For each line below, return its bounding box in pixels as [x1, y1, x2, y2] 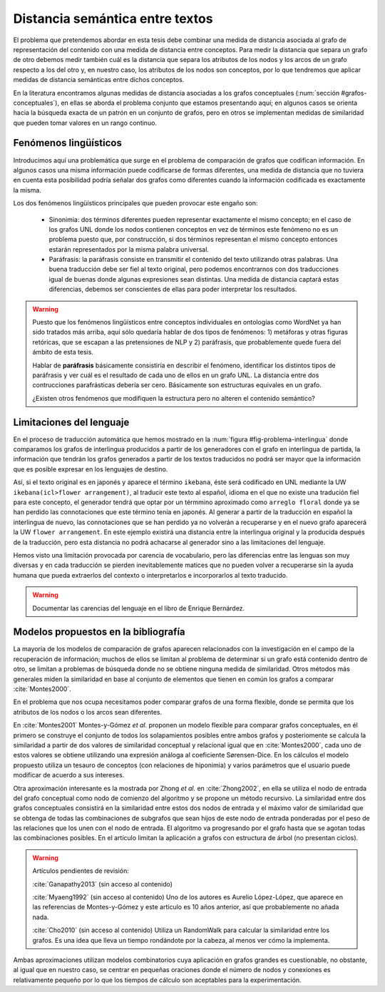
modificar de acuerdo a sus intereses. [13, 771, 125, 779]
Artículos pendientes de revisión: [32, 866, 130, 875]
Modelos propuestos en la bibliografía [13, 626, 185, 638]
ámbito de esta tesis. [32, 348, 94, 357]
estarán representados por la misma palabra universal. [48, 245, 210, 253]
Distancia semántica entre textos [13, 11, 213, 26]
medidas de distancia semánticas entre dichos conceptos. [13, 76, 185, 84]
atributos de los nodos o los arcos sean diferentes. [13, 707, 163, 716]
